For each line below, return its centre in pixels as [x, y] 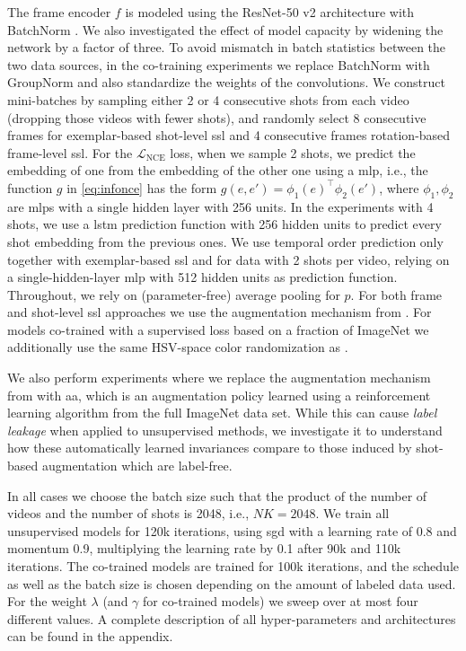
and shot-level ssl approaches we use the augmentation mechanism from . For [220, 312]
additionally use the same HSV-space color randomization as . [178, 347]
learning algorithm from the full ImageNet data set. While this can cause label [222, 413]
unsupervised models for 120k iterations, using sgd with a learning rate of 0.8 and [232, 530]
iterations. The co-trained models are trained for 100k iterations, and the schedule [233, 566]
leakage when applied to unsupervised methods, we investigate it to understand [225, 430]
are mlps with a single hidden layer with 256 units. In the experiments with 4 [220, 206]
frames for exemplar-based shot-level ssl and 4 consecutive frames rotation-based [229, 135]
